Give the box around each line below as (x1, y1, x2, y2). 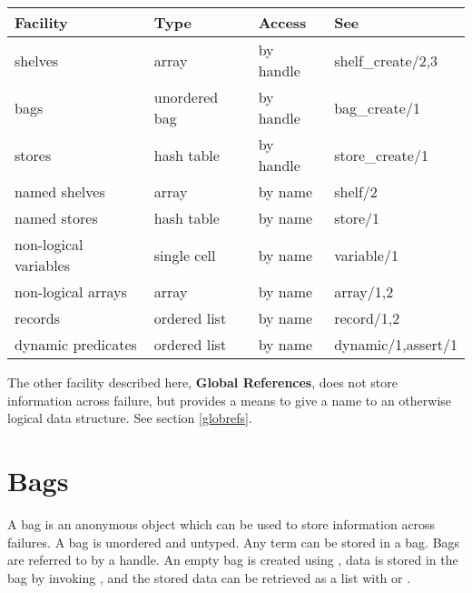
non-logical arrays (15, 281, 127, 302)
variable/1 (334, 244, 398, 266)
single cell (153, 244, 216, 266)
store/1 (334, 207, 380, 228)
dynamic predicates (15, 334, 137, 355)
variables (15, 255, 71, 276)
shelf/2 (334, 181, 378, 202)
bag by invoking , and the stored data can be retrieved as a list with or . (7, 568, 411, 587)
